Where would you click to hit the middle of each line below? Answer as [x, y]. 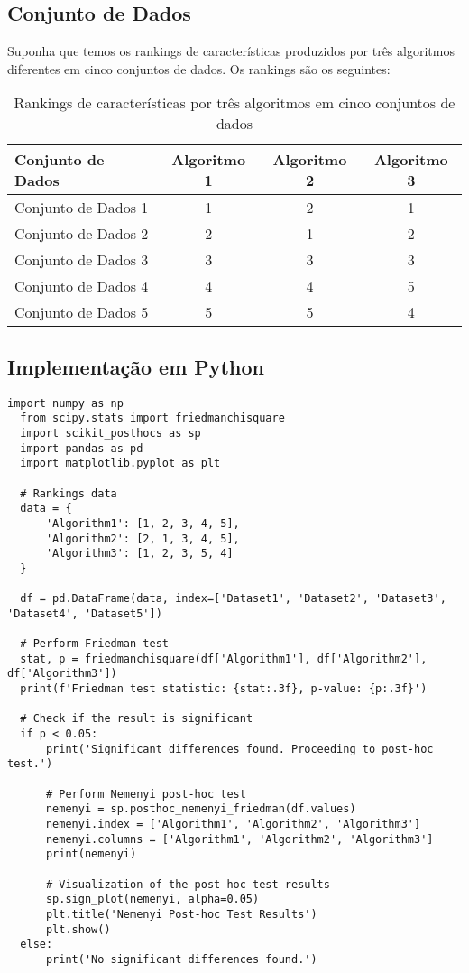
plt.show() [78, 929]
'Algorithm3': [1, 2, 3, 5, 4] [139, 554]
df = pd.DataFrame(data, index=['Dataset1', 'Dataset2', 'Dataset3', [233, 599]
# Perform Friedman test [94, 644]
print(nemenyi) [91, 854]
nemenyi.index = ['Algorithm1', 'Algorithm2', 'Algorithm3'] [233, 824]
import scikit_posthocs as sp [110, 433]
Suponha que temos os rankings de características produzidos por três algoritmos [231, 51]
